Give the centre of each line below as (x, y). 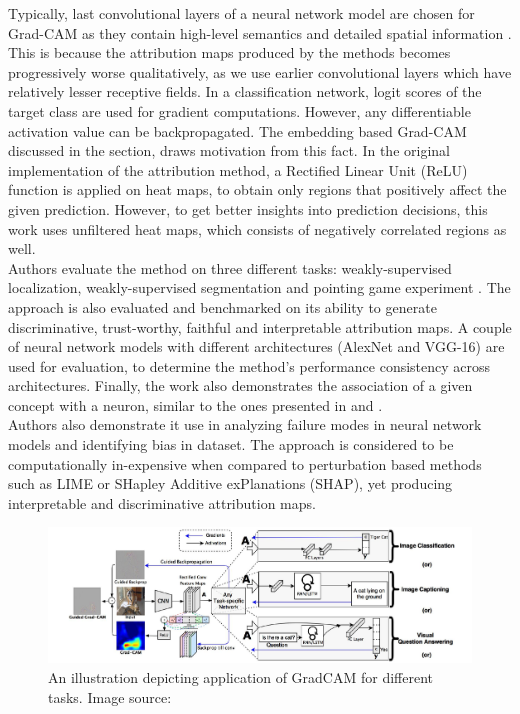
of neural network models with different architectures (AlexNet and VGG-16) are (256, 346)
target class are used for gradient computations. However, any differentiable (239, 110)
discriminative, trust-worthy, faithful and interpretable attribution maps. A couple (260, 326)
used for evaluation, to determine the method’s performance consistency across (249, 365)
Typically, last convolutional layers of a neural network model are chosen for (241, 13)
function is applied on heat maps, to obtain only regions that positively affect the (257, 189)
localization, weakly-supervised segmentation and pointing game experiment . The (259, 287)
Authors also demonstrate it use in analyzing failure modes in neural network (245, 424)
